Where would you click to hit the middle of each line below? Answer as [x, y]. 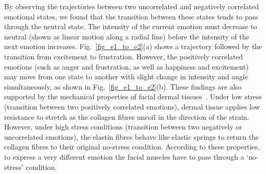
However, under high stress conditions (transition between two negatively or [123, 127]
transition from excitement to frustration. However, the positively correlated [124, 56]
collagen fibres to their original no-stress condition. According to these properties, [132, 147]
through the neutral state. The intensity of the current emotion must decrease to [131, 26]
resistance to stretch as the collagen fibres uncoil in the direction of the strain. [127, 116]
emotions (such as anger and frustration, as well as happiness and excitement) [126, 66]
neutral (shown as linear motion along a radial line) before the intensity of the [127, 36]
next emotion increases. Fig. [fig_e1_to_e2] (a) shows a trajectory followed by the [133, 46]
